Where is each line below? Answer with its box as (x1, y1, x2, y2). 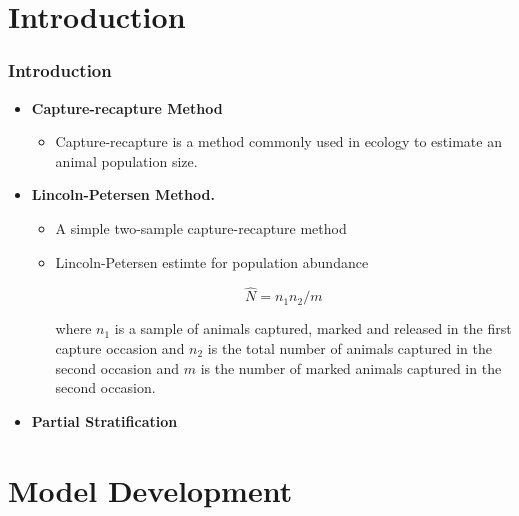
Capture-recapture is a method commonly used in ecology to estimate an (55, 131, 502, 152)
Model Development (8, 469, 293, 510)
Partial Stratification (31, 410, 178, 431)
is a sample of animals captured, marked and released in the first (114, 318, 512, 339)
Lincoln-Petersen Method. (31, 184, 215, 205)
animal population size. (55, 150, 198, 171)
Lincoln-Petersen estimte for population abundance (55, 251, 369, 272)
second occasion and (55, 357, 180, 378)
